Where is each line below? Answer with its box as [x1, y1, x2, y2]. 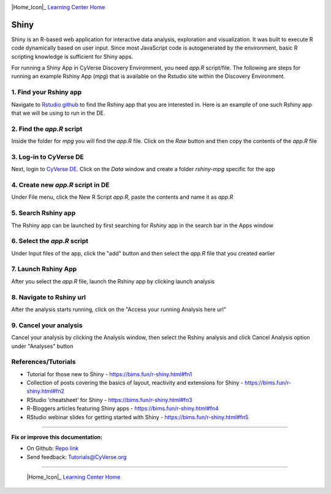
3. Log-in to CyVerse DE [11, 152, 84, 161]
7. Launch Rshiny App [11, 264, 77, 273]
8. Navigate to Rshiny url [11, 293, 86, 301]
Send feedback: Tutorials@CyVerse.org [26, 453, 127, 460]
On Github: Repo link [26, 445, 79, 452]
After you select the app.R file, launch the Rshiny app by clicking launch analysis [11, 277, 215, 285]
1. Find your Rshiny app [11, 88, 82, 96]
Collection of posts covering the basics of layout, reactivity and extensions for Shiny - [26, 379, 243, 387]
